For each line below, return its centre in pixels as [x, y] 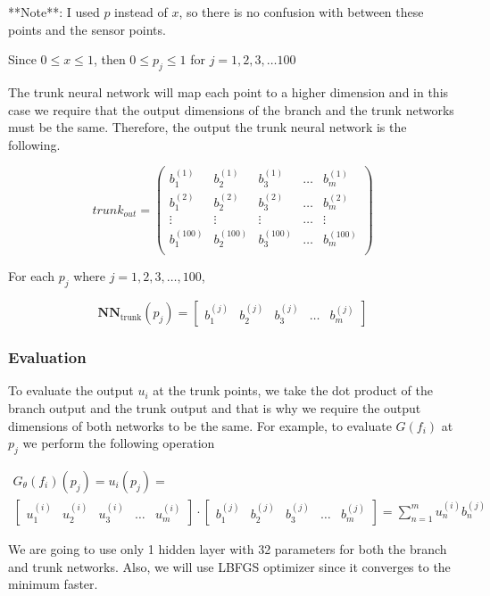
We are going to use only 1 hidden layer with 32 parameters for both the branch [228, 548]
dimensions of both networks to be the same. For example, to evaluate [200, 425]
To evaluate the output [71, 390]
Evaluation [47, 357]
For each [31, 276]
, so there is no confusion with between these [301, 12]
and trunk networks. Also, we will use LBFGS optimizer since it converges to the [229, 566]
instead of [141, 12]
